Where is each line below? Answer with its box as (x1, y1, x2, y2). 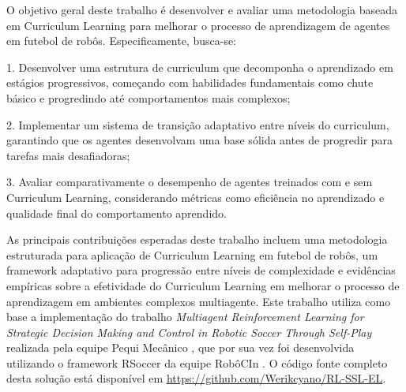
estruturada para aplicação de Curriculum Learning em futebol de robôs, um (6, 246, 378, 263)
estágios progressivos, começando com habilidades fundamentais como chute (6, 74, 374, 91)
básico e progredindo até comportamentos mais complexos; (6, 89, 291, 106)
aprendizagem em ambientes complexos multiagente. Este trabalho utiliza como (6, 293, 391, 309)
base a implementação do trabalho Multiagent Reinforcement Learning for (6, 308, 364, 325)
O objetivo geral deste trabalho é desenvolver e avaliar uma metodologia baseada (6, 2, 398, 17)
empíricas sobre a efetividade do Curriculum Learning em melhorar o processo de (6, 277, 400, 293)
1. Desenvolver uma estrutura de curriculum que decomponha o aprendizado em (6, 58, 393, 75)
